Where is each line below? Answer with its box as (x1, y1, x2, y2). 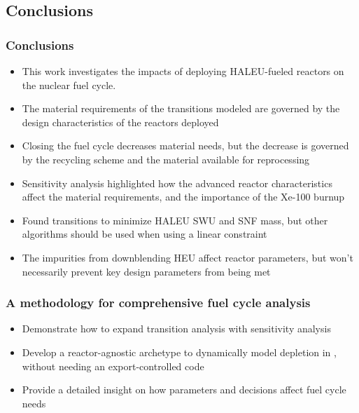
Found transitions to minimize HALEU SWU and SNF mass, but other (22, 212, 328, 227)
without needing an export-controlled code (22, 358, 204, 373)
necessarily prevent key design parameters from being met (22, 264, 271, 278)
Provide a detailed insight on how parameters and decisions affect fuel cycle (22, 382, 346, 397)
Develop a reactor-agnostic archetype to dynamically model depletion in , (22, 344, 337, 359)
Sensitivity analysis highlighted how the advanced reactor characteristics (22, 175, 332, 190)
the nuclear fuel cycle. (22, 77, 116, 92)
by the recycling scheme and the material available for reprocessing (22, 151, 310, 166)
